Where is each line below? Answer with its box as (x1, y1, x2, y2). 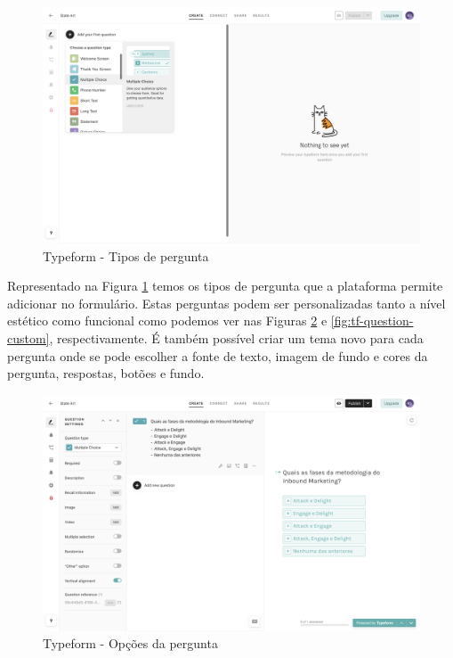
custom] (7, 328, 50, 347)
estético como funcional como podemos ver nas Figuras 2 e (7, 311, 328, 330)
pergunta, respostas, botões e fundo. (7, 364, 205, 382)
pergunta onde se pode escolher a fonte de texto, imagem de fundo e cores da (7, 346, 428, 365)
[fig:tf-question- (330, 311, 414, 330)
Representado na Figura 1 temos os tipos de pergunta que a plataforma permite (7, 276, 443, 295)
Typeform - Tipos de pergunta (43, 246, 209, 265)
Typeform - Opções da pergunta (43, 634, 218, 653)
